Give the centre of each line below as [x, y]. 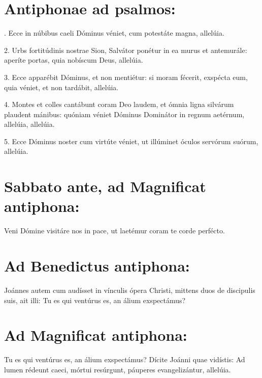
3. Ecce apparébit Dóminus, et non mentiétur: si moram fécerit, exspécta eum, [126, 77]
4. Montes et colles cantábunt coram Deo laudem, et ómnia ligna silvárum [119, 104]
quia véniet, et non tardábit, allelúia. [61, 87]
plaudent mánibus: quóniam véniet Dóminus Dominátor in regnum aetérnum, [124, 114]
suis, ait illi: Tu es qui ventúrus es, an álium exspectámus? [95, 300]
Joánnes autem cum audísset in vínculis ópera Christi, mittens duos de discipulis [130, 290]
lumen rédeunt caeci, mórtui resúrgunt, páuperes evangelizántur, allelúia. [118, 369]
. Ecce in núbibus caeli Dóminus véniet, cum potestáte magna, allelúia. [114, 33]
